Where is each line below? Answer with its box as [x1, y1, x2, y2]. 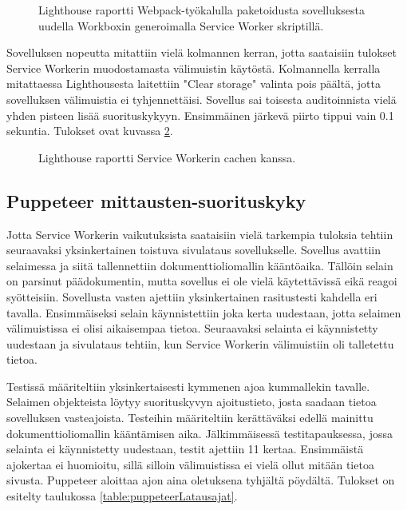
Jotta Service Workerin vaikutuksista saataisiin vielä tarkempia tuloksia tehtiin [6, 225, 393, 242]
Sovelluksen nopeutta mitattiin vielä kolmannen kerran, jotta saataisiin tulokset [6, 44, 397, 61]
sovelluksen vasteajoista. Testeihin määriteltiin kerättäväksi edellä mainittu [6, 409, 373, 426]
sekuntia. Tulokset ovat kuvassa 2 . [6, 122, 173, 139]
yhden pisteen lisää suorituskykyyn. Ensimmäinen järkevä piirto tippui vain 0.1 [6, 106, 394, 123]
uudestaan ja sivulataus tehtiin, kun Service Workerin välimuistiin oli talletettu [6, 335, 394, 352]
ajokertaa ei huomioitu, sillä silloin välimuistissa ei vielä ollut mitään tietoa [6, 456, 374, 472]
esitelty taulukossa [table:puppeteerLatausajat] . [6, 488, 238, 504]
